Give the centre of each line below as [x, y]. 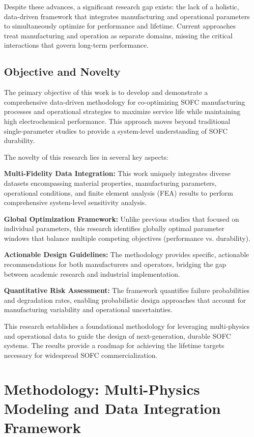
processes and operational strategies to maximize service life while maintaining [122, 111]
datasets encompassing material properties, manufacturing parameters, [110, 183]
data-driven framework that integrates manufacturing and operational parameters [127, 16]
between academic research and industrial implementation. [92, 274]
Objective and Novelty [62, 72]
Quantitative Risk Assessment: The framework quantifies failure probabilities [127, 290]
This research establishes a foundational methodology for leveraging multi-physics [127, 326]
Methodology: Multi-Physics [102, 389]
